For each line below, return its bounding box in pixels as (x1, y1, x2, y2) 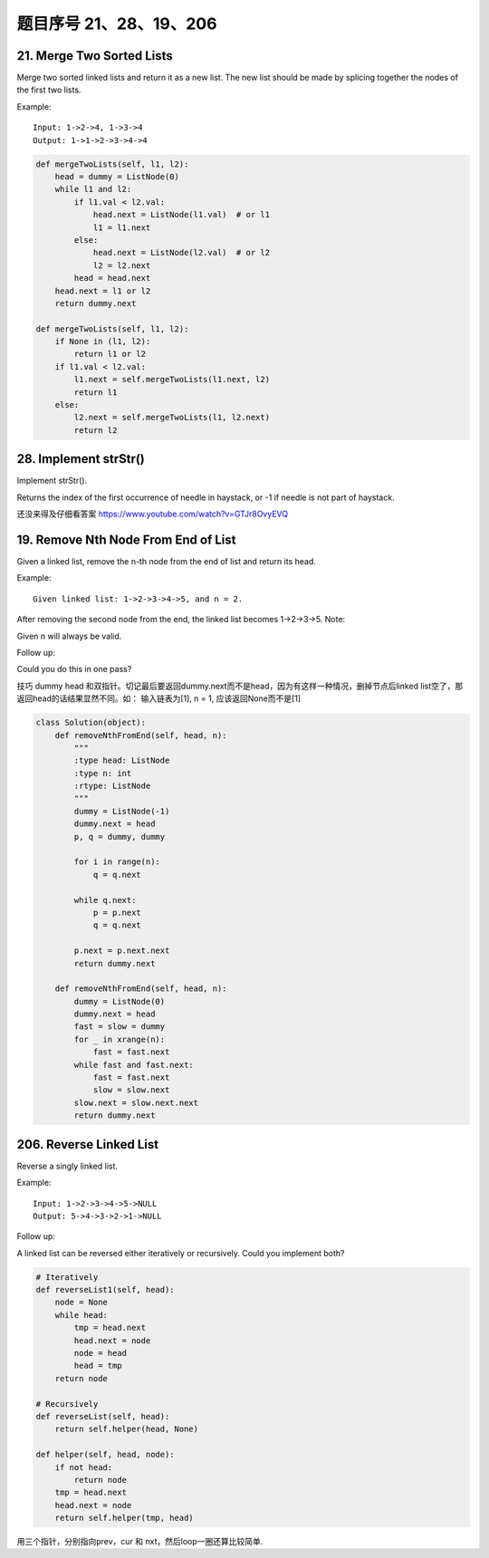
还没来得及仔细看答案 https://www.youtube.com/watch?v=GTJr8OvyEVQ (16, 508, 289, 520)
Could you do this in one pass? (16, 664, 132, 675)
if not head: (54, 1462, 113, 1472)
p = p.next (92, 907, 142, 918)
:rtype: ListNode (73, 781, 151, 792)
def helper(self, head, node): (35, 1449, 176, 1460)
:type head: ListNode (73, 755, 170, 765)
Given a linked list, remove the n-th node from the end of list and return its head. (16, 556, 317, 566)
